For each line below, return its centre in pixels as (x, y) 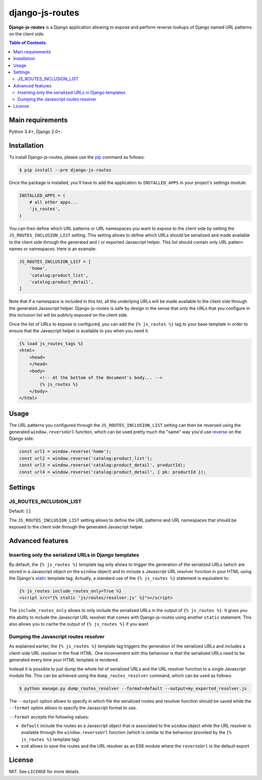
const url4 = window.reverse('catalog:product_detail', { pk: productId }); (113, 472)
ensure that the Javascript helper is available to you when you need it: (79, 331)
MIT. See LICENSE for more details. (44, 772)
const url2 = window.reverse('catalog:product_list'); (86, 458)
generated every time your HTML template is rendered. (64, 660)
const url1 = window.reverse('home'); (65, 451)
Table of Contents (27, 43)
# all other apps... (54, 202)
